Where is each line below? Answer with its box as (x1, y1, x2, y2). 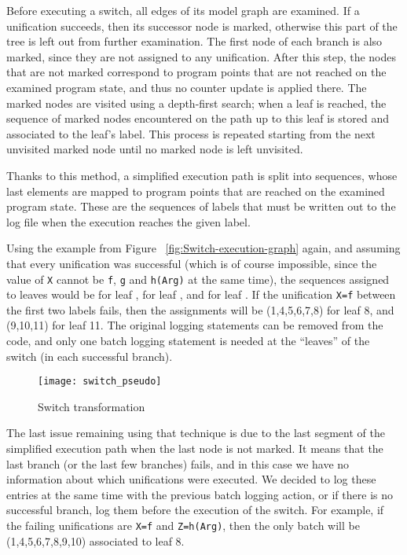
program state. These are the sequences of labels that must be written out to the (6, 198, 396, 215)
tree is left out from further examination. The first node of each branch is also (6, 33, 383, 50)
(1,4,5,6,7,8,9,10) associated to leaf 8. (6, 532, 185, 549)
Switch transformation (38, 398, 145, 414)
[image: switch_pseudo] (38, 376, 162, 388)
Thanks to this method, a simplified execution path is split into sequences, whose (6, 167, 398, 183)
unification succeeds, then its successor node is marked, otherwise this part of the (6, 17, 398, 34)
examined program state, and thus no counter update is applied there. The (6, 79, 367, 95)
